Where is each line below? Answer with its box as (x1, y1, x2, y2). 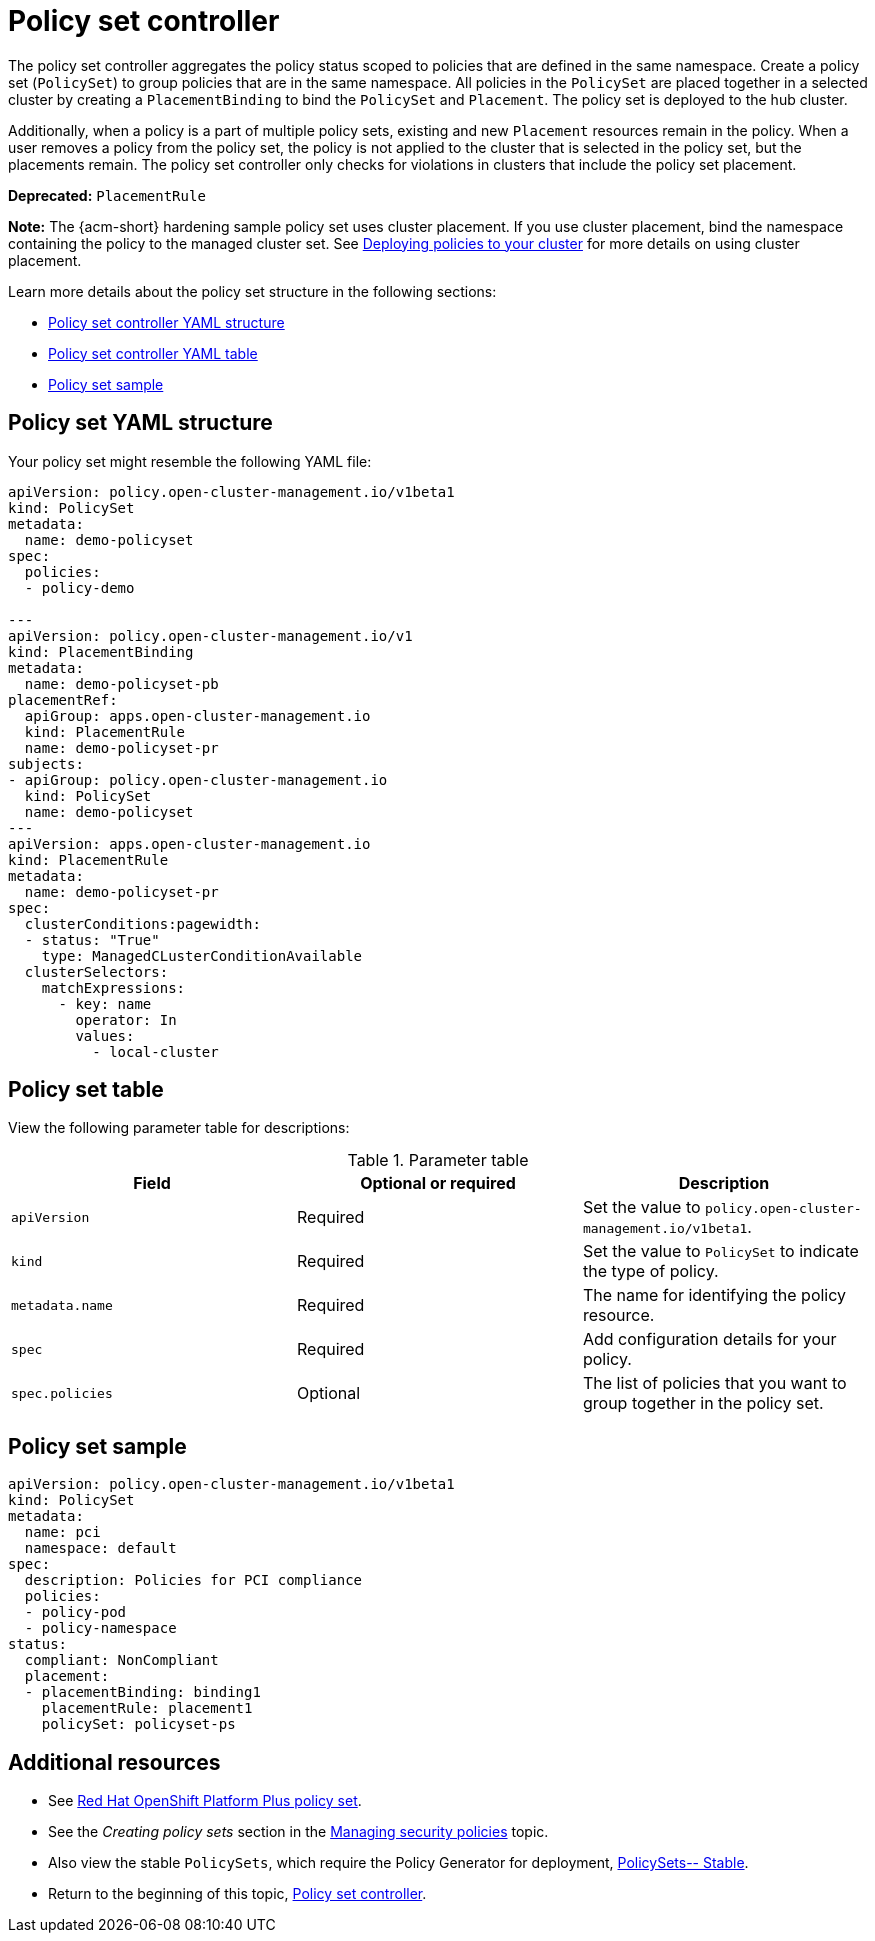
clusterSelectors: (24, 963, 169, 980)
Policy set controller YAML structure (48, 313, 285, 331)
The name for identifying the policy (582, 1285, 847, 1306)
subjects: (8, 755, 84, 772)
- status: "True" (24, 931, 160, 948)
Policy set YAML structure (8, 410, 273, 436)
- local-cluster (92, 1043, 219, 1060)
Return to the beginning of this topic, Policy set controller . (48, 1885, 427, 1903)
